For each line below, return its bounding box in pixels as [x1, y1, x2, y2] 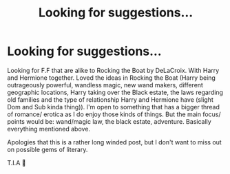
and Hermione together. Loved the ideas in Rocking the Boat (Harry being [7, 74, 216, 82]
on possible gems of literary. [7, 145, 88, 153]
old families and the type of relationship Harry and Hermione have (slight [7, 95, 213, 104]
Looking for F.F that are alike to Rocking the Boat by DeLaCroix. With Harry [7, 66, 220, 74]
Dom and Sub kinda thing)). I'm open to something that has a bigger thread [7, 102, 220, 111]
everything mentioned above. [7, 124, 91, 133]
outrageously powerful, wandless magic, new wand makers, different [7, 80, 203, 89]
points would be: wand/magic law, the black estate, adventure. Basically [7, 117, 211, 125]
